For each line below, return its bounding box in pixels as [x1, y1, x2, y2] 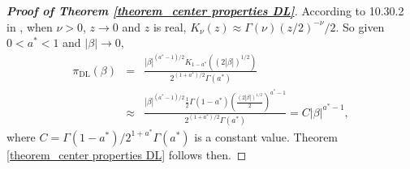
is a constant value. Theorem [194, 128, 339, 145]
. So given [335, 18, 385, 35]
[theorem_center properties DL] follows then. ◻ [6, 146, 247, 163]
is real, [153, 18, 187, 35]
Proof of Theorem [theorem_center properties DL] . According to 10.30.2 [6, 2, 404, 19]
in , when [6, 18, 53, 35]
